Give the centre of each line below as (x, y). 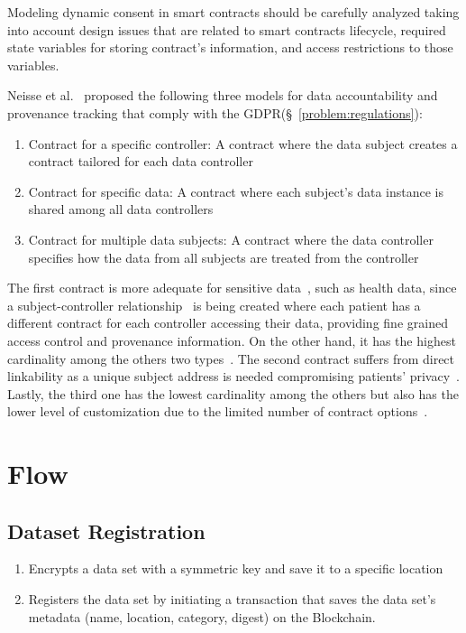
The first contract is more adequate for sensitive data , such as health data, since (232, 288)
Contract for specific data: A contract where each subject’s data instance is (236, 191)
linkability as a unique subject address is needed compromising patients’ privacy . (233, 376)
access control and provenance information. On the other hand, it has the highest (232, 340)
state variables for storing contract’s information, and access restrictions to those (230, 47)
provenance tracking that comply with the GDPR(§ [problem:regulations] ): (215, 112)
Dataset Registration (106, 531)
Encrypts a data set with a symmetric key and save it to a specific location (236, 568)
